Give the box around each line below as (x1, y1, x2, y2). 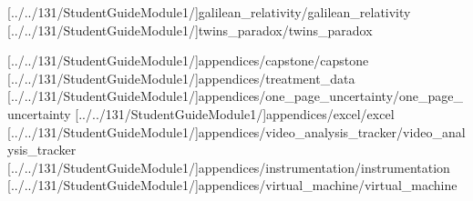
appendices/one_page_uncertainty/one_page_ (198, 86, 464, 106)
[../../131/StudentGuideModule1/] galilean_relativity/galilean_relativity (7, 3, 411, 21)
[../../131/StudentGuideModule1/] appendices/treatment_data (7, 68, 355, 87)
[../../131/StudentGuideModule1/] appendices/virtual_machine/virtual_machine (7, 176, 458, 195)
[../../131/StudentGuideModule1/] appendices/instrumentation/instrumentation (7, 157, 450, 176)
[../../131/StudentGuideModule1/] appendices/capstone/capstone (7, 51, 369, 70)
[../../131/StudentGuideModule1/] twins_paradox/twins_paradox (7, 20, 373, 39)
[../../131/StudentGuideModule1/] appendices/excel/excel (75, 104, 395, 123)
